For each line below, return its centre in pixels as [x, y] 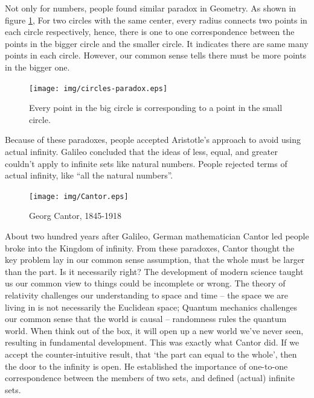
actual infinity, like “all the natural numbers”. [89, 175]
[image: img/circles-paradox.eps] [98, 88]
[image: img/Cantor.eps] [79, 196]
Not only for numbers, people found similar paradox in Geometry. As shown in [151, 8]
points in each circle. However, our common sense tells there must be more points [156, 55]
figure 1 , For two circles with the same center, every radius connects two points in [156, 20]
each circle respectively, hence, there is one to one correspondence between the [150, 32]
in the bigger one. [37, 67]
